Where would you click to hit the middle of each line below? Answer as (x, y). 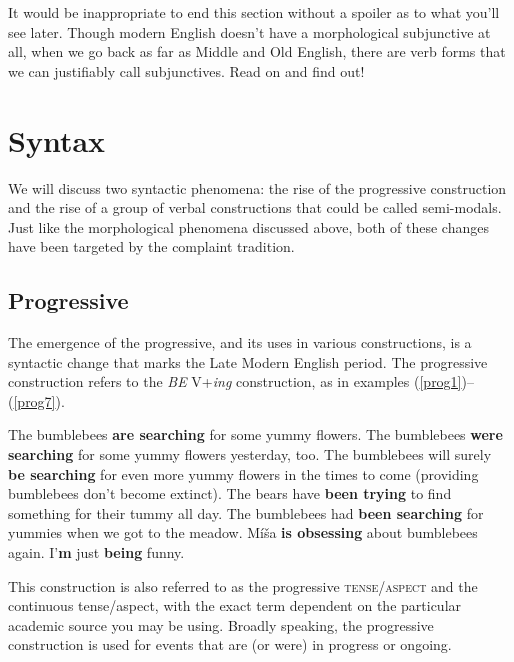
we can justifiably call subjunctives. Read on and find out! (186, 70)
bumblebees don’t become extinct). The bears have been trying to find (230, 493)
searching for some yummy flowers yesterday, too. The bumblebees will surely (250, 454)
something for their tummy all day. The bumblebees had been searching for (246, 512)
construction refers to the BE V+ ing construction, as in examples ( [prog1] (235, 381)
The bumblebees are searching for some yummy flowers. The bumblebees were (255, 434)
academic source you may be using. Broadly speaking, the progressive (221, 624)
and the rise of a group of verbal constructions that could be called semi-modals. (255, 207)
